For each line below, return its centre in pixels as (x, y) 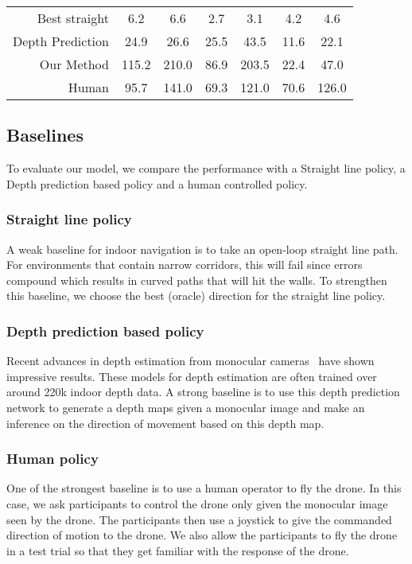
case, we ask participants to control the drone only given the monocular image (197, 503)
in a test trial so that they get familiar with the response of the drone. (178, 550)
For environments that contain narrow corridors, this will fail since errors (185, 264)
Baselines (45, 135)
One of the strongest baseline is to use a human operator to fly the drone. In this (204, 488)
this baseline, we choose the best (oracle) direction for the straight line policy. (196, 296)
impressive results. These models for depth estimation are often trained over (192, 376)
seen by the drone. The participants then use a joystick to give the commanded (199, 519)
